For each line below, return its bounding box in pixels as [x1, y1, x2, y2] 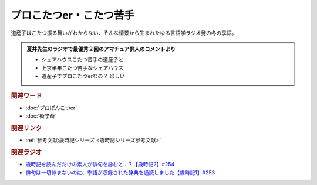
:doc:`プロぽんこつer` [25, 104, 77, 111]
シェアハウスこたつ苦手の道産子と [41, 56, 124, 63]
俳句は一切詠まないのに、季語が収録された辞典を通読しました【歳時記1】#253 [25, 169, 215, 176]
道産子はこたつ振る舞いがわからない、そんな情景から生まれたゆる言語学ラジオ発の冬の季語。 [11, 29, 237, 36]
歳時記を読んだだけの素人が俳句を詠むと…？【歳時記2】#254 [25, 161, 175, 168]
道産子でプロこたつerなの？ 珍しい [41, 73, 126, 80]
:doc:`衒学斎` [25, 112, 57, 119]
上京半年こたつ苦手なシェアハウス [41, 64, 124, 71]
